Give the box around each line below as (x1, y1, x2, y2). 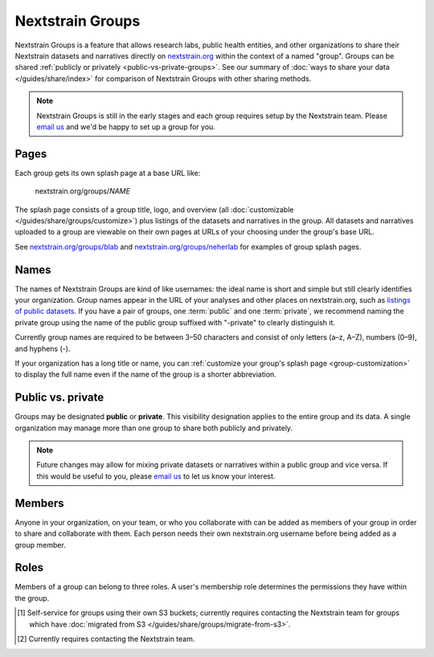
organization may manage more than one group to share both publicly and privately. (14, 422, 293, 433)
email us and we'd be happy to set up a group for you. (36, 121, 216, 132)
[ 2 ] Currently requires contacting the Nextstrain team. (17, 635, 195, 644)
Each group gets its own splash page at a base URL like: (14, 168, 201, 178)
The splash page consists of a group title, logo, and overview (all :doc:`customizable (14, 205, 294, 214)
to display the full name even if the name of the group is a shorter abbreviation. (14, 369, 276, 379)
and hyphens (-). (14, 344, 71, 353)
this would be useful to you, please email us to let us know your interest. (36, 471, 276, 481)
